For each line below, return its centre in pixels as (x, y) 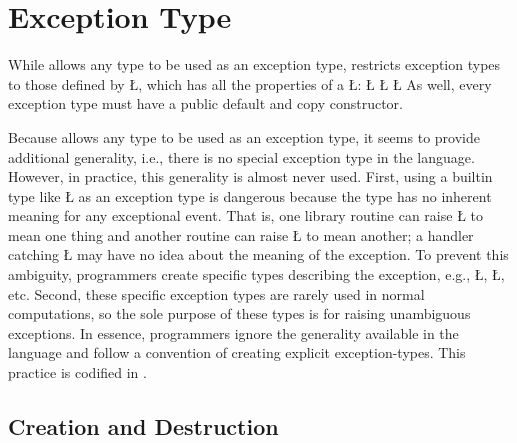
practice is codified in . (77, 372)
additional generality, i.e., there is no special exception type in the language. (241, 156)
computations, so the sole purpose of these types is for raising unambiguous (239, 313)
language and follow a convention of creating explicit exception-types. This (237, 352)
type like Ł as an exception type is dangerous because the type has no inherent (250, 195)
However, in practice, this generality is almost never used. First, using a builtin (250, 176)
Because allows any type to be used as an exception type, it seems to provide (244, 136)
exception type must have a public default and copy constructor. (205, 103)
